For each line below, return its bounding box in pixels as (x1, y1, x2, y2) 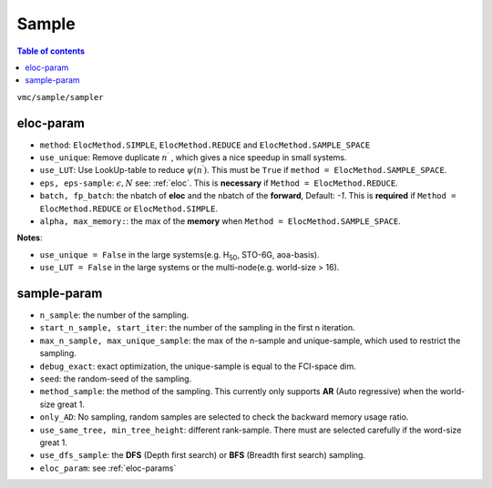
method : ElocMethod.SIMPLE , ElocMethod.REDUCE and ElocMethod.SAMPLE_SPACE (39, 139, 371, 150)
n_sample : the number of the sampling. (39, 310, 190, 320)
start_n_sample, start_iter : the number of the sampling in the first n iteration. (39, 322, 355, 333)
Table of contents (16, 46, 86, 56)
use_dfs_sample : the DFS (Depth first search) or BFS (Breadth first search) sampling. (39, 450, 366, 461)
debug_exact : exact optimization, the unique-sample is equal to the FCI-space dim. (39, 361, 356, 371)
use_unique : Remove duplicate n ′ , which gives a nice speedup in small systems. (39, 151, 347, 163)
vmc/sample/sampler (16, 92, 104, 102)
